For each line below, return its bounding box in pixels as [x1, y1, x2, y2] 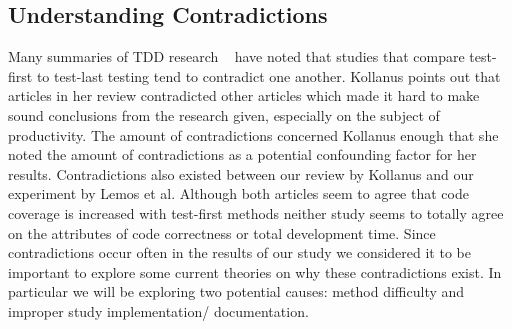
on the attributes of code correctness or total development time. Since [8, 222, 436, 243]
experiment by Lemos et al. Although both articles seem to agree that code [8, 183, 469, 204]
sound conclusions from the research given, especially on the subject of [8, 104, 440, 125]
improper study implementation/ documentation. [8, 300, 309, 321]
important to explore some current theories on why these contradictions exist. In [8, 261, 502, 282]
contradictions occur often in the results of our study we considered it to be [8, 242, 471, 263]
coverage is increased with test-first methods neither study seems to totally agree [8, 202, 504, 223]
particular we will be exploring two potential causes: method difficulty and [8, 281, 465, 302]
